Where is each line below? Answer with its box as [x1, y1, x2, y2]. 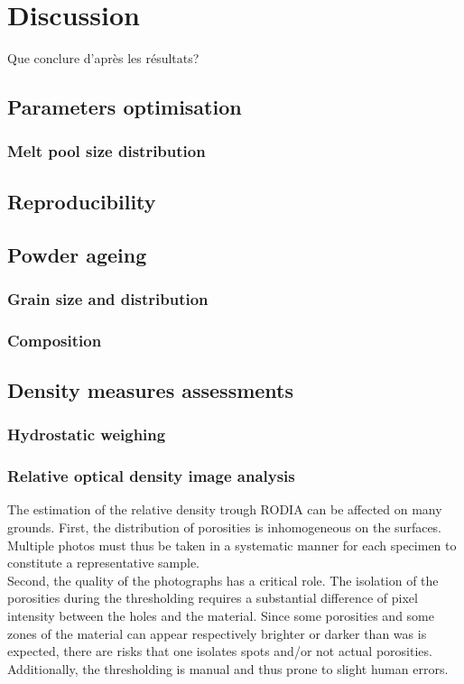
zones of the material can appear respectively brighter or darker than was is [7, 624, 427, 642]
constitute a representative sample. [7, 553, 200, 572]
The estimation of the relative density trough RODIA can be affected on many [7, 500, 442, 519]
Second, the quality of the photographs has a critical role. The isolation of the [7, 570, 439, 589]
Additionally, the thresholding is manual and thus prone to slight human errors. [7, 659, 449, 678]
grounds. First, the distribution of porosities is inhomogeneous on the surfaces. [7, 518, 442, 537]
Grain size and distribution [7, 287, 209, 310]
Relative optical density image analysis [7, 465, 295, 487]
